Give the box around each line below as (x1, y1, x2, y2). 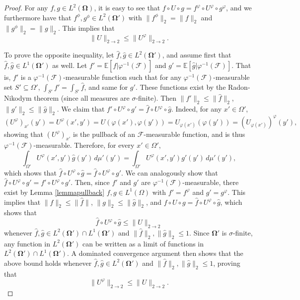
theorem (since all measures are (34, 93, 130, 103)
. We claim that (57, 104, 105, 114)
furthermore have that (4, 12, 72, 22)
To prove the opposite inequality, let (4, 50, 114, 60)
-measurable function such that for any (63, 72, 182, 82)
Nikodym (4, 93, 32, 103)
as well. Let (52, 60, 87, 70)
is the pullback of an (73, 128, 135, 139)
